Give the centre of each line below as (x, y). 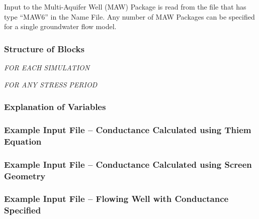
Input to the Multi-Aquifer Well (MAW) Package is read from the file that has (125, 7)
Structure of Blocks (44, 48)
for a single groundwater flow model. (60, 26)
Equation (23, 141)
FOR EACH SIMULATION (47, 67)
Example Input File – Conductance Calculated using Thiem (128, 129)
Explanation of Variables (55, 107)
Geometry (25, 176)
